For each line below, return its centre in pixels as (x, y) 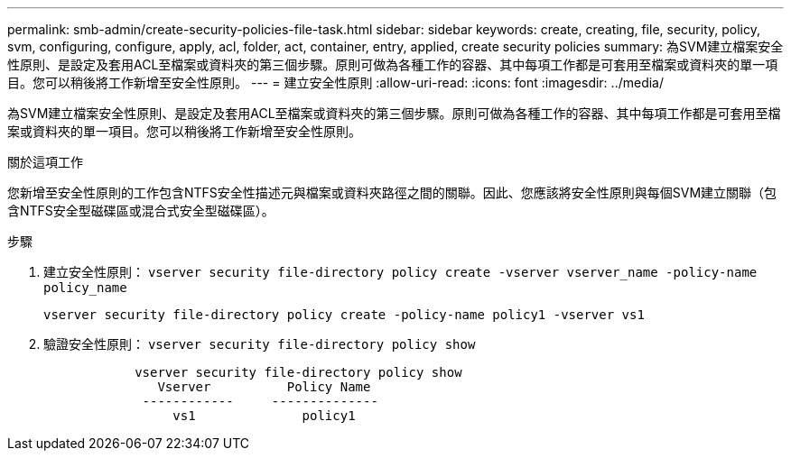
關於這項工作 (45, 162)
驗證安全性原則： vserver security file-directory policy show (260, 344)
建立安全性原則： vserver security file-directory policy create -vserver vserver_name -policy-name (400, 272)
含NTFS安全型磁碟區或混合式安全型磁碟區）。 (141, 211)
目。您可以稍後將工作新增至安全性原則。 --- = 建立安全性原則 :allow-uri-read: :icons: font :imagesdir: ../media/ (336, 82)
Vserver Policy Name (264, 387)
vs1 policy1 (264, 416)
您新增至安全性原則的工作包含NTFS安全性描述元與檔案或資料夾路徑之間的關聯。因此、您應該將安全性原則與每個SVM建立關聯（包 (392, 192)
